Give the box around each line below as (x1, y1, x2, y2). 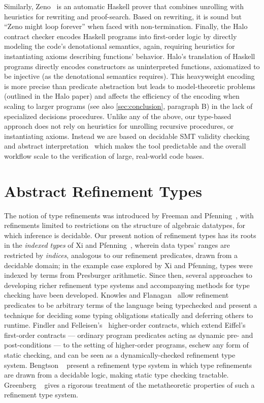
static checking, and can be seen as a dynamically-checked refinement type (4, 349, 236, 360)
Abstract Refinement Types (4, 180, 202, 201)
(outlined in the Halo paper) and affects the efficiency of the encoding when (4, 91, 240, 101)
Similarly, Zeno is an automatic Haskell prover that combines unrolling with (4, 1, 244, 11)
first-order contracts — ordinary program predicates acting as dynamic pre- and (4, 329, 253, 340)
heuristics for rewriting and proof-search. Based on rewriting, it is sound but (4, 11, 242, 21)
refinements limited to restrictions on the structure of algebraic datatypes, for (4, 220, 246, 231)
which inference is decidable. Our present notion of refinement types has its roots (4, 229, 256, 240)
